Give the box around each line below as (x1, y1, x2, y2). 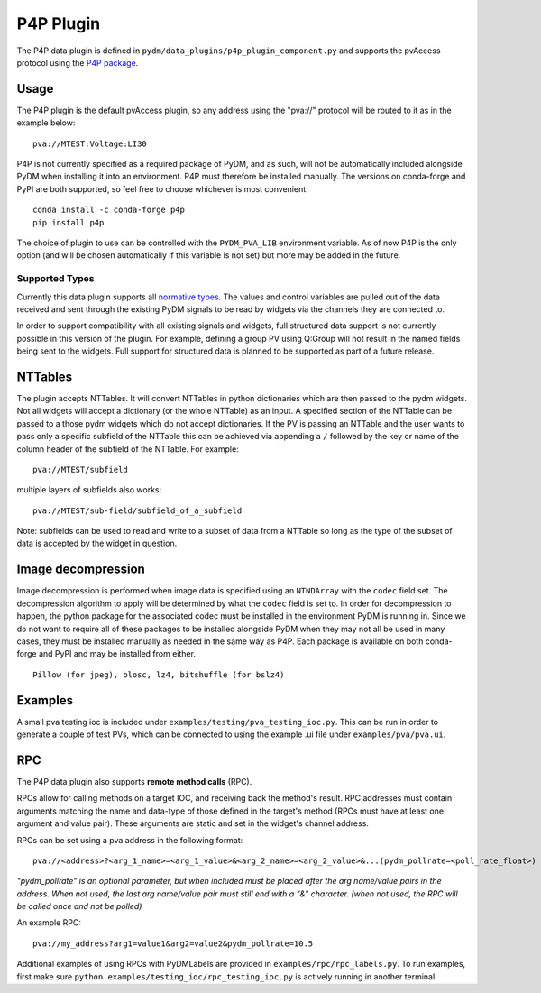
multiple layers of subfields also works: (16, 484, 162, 495)
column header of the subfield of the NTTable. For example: (16, 443, 239, 455)
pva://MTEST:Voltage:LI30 (32, 138, 148, 149)
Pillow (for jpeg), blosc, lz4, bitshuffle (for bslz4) (32, 669, 285, 680)
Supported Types (16, 272, 95, 285)
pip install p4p (32, 217, 105, 227)
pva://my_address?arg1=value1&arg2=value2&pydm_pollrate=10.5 (32, 938, 314, 949)
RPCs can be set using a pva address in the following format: (16, 834, 243, 845)
